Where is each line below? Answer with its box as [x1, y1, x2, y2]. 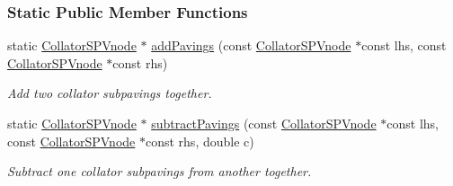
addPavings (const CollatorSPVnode [151, 36, 351, 55]
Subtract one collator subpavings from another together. [7, 162, 312, 181]
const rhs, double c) [145, 131, 254, 150]
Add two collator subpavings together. [7, 84, 212, 102]
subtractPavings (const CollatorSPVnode [151, 114, 377, 132]
